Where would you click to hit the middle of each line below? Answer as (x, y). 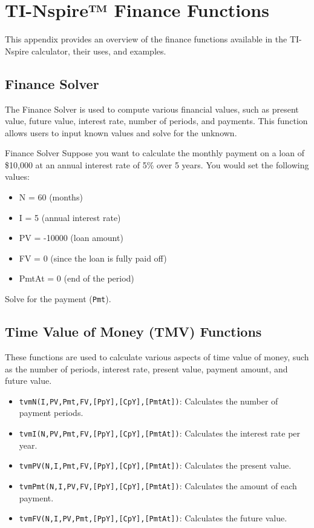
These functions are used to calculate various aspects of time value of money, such (157, 356)
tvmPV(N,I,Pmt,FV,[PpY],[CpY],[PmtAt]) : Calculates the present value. (155, 465)
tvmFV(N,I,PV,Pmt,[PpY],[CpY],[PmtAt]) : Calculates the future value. (153, 518)
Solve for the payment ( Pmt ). (58, 299)
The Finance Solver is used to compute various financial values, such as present (152, 109)
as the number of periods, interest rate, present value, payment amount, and (146, 368)
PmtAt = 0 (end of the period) (77, 278)
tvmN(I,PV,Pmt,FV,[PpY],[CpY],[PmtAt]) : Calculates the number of (149, 401)
